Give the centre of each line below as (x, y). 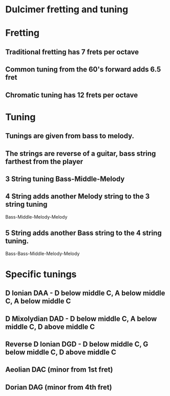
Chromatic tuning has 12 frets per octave (72, 95)
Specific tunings (41, 274)
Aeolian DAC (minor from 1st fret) (59, 370)
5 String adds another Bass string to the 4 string (84, 233)
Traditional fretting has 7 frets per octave (72, 52)
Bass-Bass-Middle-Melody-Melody (42, 254)
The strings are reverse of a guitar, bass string (81, 154)
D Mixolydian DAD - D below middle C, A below (81, 319)
